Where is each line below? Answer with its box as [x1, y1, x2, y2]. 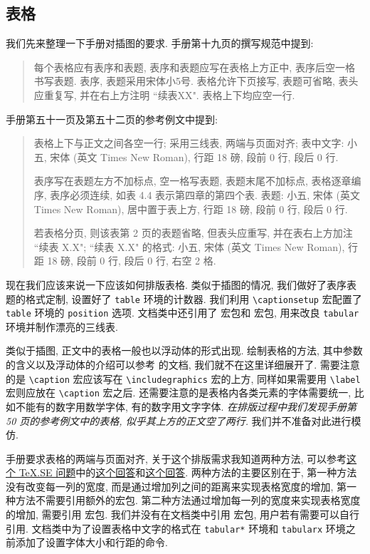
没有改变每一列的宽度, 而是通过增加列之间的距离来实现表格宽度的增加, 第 [6, 478, 347, 493]
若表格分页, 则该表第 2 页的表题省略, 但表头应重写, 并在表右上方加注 [33, 225, 353, 240]
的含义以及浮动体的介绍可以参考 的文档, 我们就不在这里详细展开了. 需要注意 [6, 357, 360, 372]
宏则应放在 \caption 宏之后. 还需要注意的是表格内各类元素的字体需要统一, [6, 385, 351, 400]
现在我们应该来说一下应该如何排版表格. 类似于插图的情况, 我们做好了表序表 [6, 277, 357, 292]
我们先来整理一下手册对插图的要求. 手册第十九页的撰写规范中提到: [6, 36, 314, 51]
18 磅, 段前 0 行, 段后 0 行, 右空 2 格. [47, 253, 216, 268]
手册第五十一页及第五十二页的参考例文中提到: [6, 111, 218, 126]
